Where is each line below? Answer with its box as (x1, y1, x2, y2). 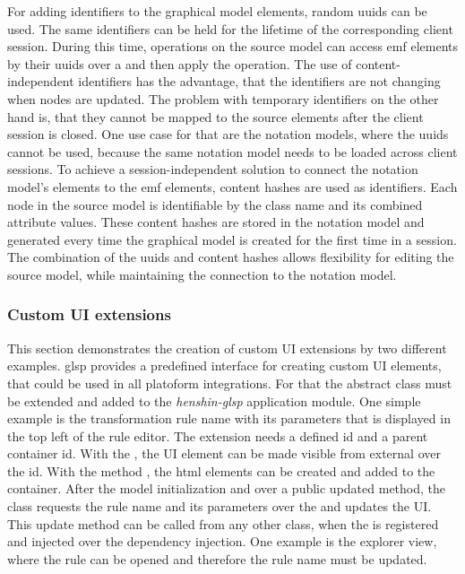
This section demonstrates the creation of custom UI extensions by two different (7, 338, 447, 357)
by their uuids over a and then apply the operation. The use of (7, 54, 352, 73)
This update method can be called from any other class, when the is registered (7, 514, 439, 533)
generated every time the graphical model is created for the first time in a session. (7, 230, 457, 248)
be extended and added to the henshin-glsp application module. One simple (7, 391, 421, 410)
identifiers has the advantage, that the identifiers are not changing (78, 72, 441, 91)
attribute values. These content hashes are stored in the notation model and (7, 213, 425, 231)
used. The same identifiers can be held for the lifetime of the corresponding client (7, 19, 453, 38)
